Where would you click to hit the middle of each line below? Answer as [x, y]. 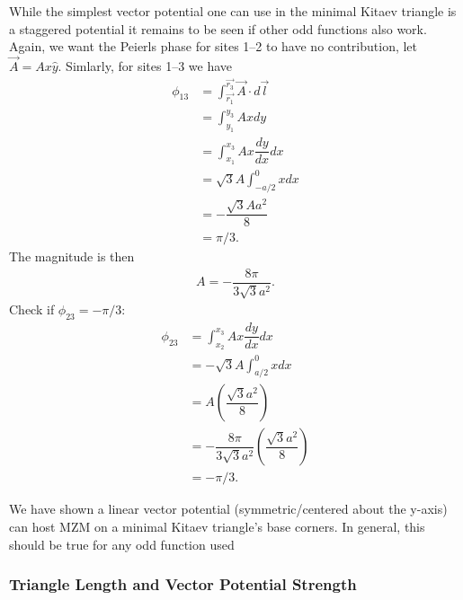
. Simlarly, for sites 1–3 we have [145, 66]
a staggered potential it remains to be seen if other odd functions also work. [218, 28]
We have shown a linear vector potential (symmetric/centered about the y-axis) [228, 509]
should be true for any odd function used [122, 544]
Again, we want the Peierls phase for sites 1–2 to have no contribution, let [214, 46]
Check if [32, 309]
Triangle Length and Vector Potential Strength [183, 584]
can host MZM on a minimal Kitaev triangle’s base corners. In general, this [217, 526]
